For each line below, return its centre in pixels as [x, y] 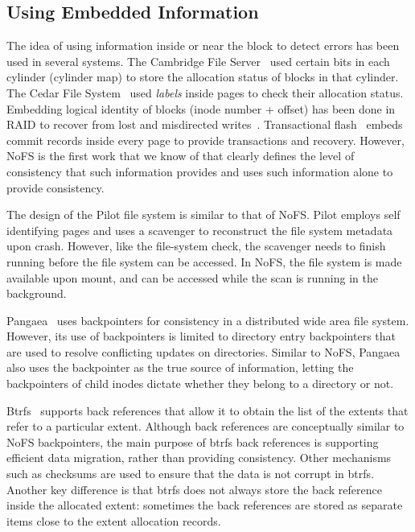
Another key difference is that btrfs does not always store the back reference [194, 489]
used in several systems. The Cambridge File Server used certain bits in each [198, 61]
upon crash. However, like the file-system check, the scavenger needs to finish [196, 246]
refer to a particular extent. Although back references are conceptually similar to [205, 426]
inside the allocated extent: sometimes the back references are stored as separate [205, 505]
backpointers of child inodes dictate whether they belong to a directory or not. [200, 384]
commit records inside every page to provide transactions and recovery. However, [205, 140]
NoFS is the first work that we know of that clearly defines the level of [181, 156]
